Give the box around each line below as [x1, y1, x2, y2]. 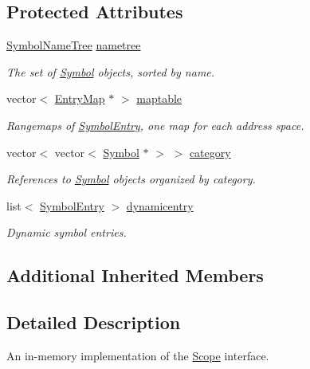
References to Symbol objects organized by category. [6, 171, 256, 187]
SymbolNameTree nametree [6, 37, 141, 53]
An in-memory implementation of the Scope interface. [6, 347, 269, 363]
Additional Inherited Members [6, 263, 264, 288]
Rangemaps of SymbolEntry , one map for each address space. [6, 116, 304, 133]
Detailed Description [6, 310, 181, 335]
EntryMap [54, 90, 105, 107]
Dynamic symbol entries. [6, 224, 127, 241]
